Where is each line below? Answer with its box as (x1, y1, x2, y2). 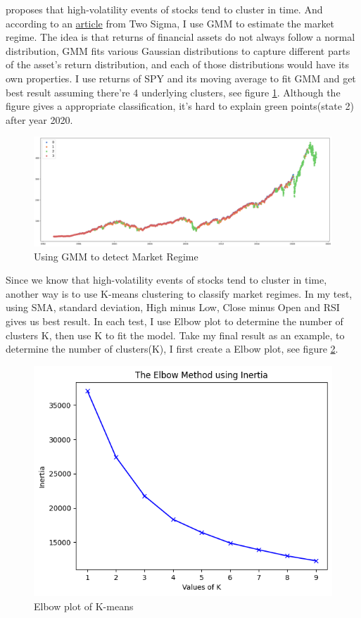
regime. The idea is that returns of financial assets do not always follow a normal (6, 30, 355, 44)
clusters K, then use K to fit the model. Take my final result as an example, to (6, 327, 345, 342)
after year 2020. (6, 112, 73, 127)
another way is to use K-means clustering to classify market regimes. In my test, (6, 286, 353, 301)
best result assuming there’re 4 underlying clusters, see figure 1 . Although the (6, 84, 341, 99)
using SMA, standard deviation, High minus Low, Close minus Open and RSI (6, 300, 340, 315)
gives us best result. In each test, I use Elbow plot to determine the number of (6, 314, 343, 328)
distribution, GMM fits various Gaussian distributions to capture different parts (6, 43, 350, 58)
